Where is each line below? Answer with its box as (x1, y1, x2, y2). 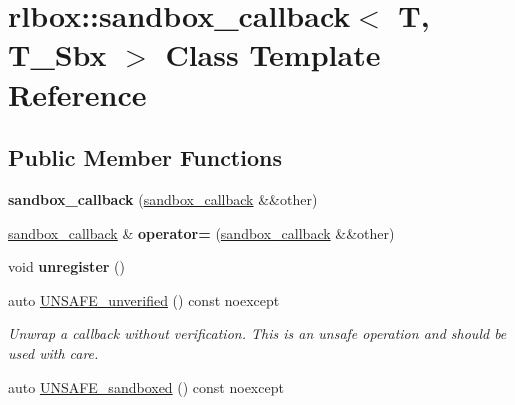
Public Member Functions (8, 142, 282, 173)
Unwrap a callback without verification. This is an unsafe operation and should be (8, 323, 507, 344)
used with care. (8, 342, 99, 363)
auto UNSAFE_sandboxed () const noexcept (8, 376, 284, 397)
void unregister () (8, 256, 125, 277)
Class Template (165, 34, 381, 75)
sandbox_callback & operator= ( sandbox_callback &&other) (8, 222, 395, 243)
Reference (8, 73, 147, 114)
